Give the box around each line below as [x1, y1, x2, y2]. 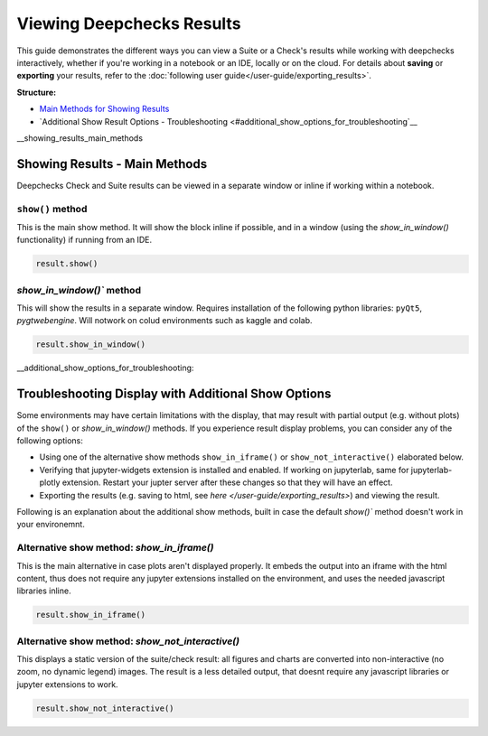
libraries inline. [16, 585, 71, 596]
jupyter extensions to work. [16, 678, 118, 690]
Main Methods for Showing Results [39, 104, 170, 115]
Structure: [16, 87, 57, 98]
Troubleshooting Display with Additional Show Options [16, 387, 332, 402]
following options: [16, 435, 83, 446]
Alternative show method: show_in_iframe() [16, 542, 214, 554]
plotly [39, 477, 61, 488]
